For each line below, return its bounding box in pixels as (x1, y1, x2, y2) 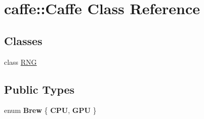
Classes (4, 32, 43, 48)
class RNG (4, 56, 37, 67)
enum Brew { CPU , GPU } (4, 105, 97, 115)
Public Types (4, 81, 75, 97)
